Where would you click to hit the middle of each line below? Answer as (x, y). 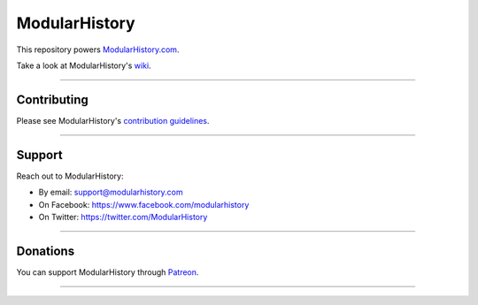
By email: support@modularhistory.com (111, 192)
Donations (46, 251)
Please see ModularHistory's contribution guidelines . (113, 120)
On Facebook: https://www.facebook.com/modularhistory (144, 204)
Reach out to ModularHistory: (70, 176)
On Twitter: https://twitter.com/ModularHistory (123, 217)
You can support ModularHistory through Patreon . (108, 272)
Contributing (52, 99)
